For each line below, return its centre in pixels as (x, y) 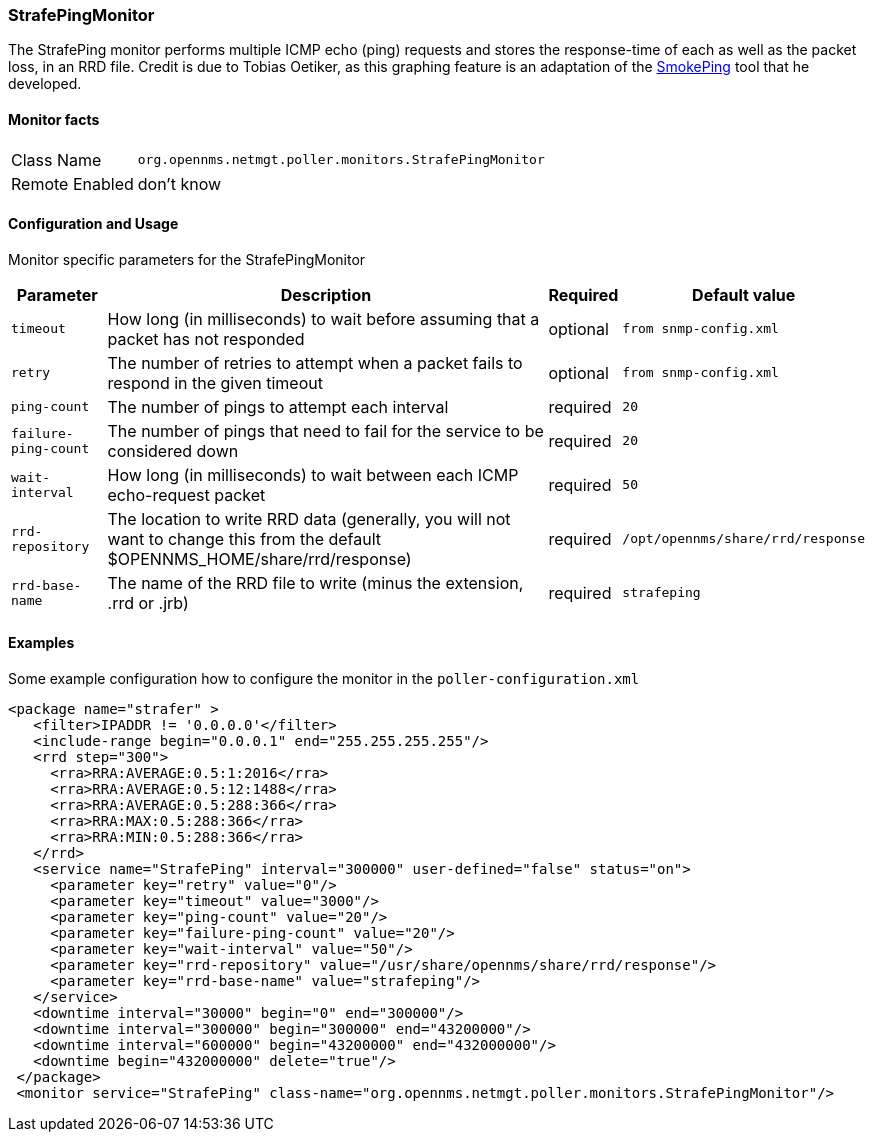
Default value (744, 294)
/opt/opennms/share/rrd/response (743, 539)
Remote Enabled (72, 183)
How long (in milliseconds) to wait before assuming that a (323, 318)
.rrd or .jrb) (148, 602)
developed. (45, 84)
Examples (41, 643)
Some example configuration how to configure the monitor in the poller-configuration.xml (324, 679)
